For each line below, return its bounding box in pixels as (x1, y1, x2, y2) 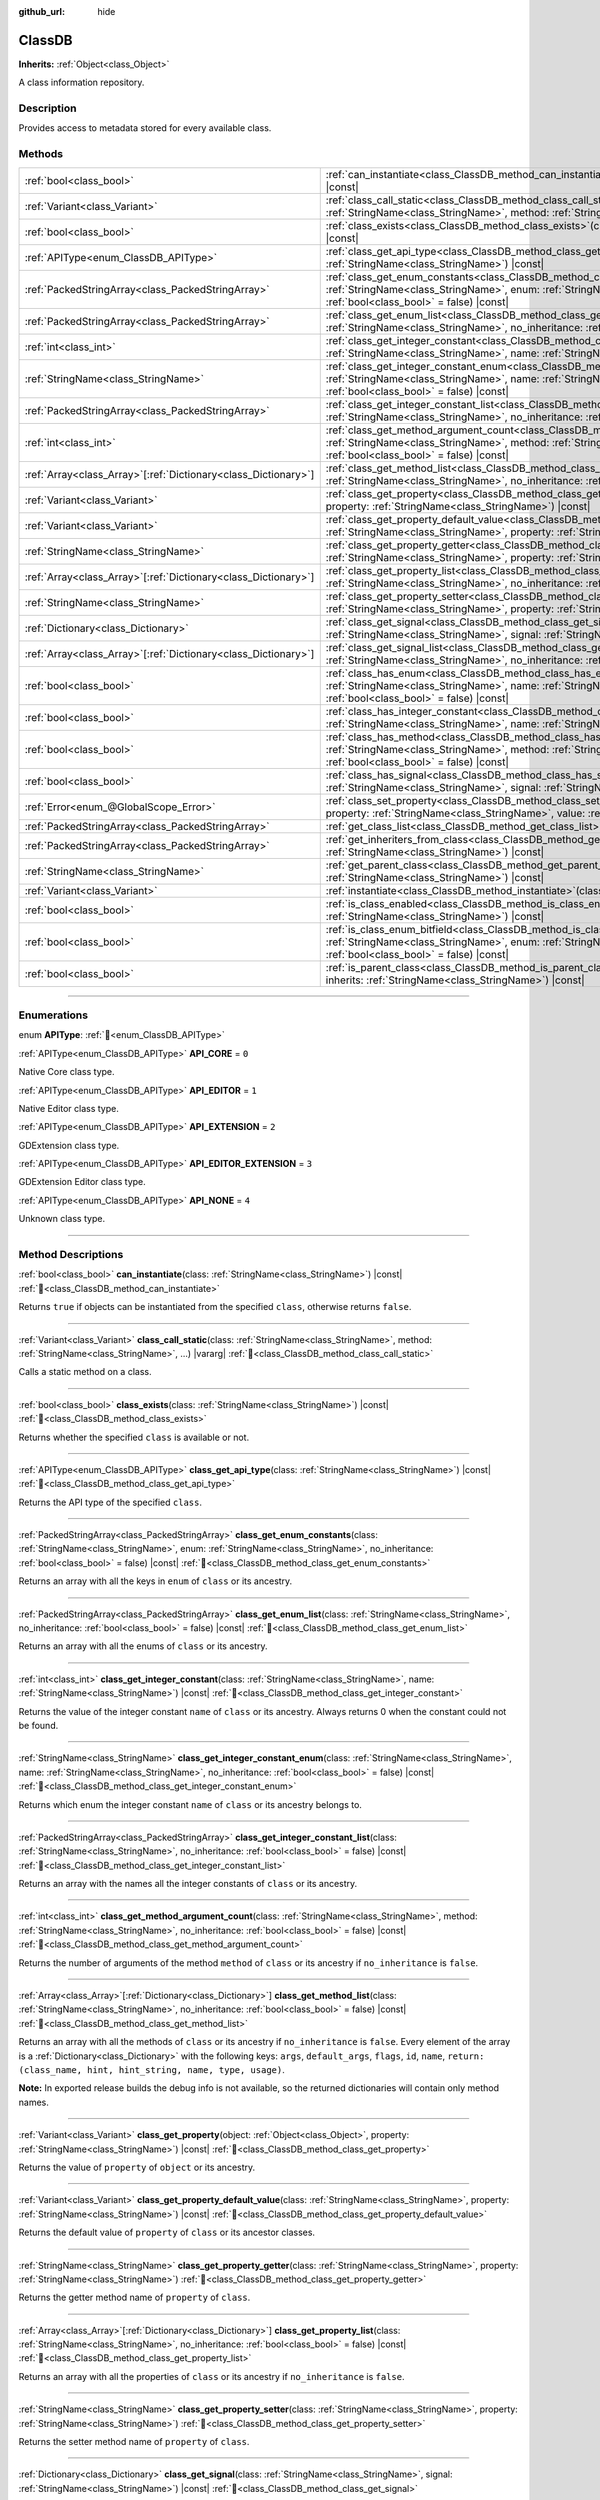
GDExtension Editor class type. (18, 1176, 147, 1188)
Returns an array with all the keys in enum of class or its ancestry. (18, 1575, 293, 1587)
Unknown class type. (18, 1213, 105, 1225)
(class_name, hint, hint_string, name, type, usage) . (18, 2064, 285, 2075)
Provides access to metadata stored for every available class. (18, 122, 272, 134)
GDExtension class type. (18, 1139, 120, 1151)
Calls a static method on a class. (18, 1366, 152, 1378)
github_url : (18, 6, 65, 17)
